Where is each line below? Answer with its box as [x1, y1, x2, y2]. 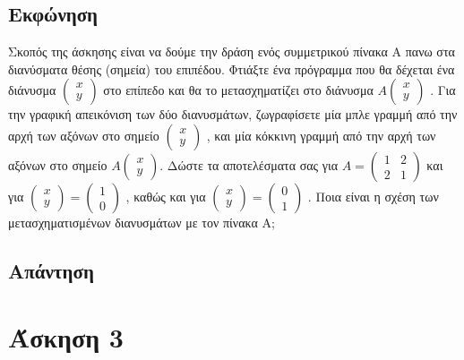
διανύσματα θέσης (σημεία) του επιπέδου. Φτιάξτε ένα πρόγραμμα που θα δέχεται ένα [8, 59, 455, 78]
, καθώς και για [125, 186, 206, 205]
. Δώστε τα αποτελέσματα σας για [159, 155, 339, 174]
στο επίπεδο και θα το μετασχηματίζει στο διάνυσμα [103, 81, 374, 99]
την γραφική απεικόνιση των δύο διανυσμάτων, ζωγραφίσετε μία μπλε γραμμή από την [8, 105, 458, 124]
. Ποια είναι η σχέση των [307, 186, 439, 205]
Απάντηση [8, 256, 94, 284]
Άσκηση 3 [8, 318, 124, 355]
